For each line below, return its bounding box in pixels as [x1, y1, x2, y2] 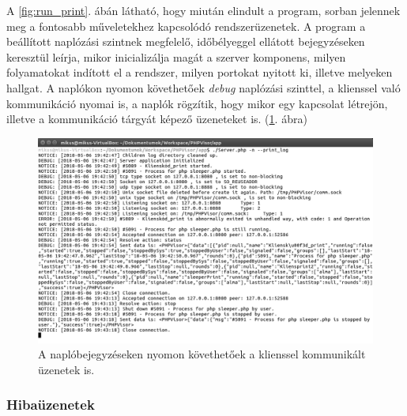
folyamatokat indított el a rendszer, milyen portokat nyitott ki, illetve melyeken [6, 64, 393, 81]
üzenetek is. [38, 361, 95, 377]
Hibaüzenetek [6, 395, 95, 414]
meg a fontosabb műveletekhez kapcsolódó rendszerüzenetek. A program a [6, 17, 366, 34]
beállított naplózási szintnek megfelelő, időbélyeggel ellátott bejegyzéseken [6, 33, 365, 50]
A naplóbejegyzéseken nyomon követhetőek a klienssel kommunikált [38, 346, 366, 362]
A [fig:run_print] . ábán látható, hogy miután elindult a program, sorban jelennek [6, 2, 401, 18]
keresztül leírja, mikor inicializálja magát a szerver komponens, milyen [6, 48, 346, 65]
